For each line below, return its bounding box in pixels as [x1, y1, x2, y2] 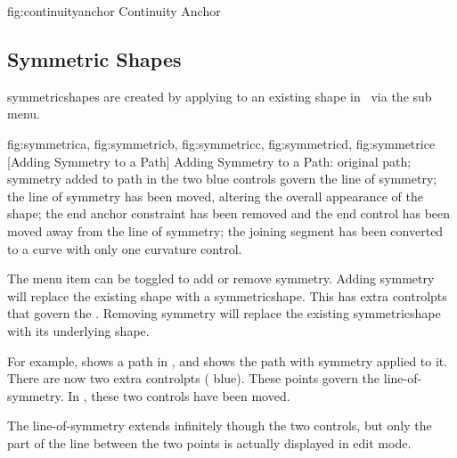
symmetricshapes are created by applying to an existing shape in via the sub [7, 86, 432, 105]
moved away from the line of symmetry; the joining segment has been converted [7, 221, 444, 240]
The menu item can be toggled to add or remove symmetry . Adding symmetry [7, 269, 435, 288]
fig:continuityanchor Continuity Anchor [7, 2, 221, 20]
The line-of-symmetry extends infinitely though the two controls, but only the [7, 416, 432, 435]
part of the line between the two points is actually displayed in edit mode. [7, 433, 412, 452]
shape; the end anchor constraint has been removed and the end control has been [7, 204, 451, 223]
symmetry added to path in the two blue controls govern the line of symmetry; [7, 169, 437, 188]
